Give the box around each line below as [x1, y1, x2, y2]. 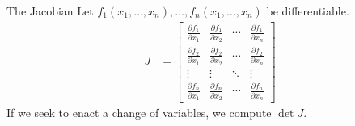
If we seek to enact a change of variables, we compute [6, 104, 272, 121]
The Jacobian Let [6, 2, 94, 19]
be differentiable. [266, 2, 349, 19]
